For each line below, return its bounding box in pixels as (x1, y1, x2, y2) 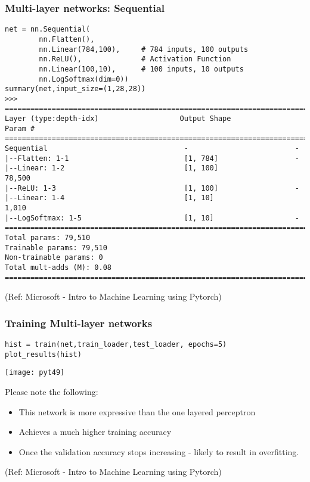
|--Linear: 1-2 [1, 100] (5, 164, 218, 173)
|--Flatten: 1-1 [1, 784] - (5, 154, 299, 163)
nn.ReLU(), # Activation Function (39, 55, 231, 64)
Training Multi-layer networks (5, 315, 153, 330)
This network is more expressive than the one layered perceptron (18, 405, 256, 418)
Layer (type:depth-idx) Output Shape (5, 114, 231, 123)
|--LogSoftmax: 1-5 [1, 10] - (5, 213, 299, 222)
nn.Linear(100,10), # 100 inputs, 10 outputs (39, 64, 244, 73)
